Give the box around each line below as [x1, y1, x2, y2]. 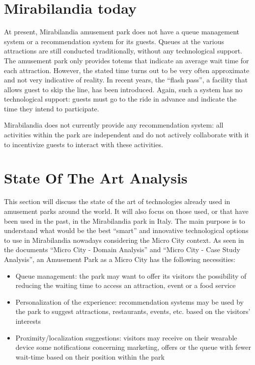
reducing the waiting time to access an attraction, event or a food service [15, 280, 236, 290]
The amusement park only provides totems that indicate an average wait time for [4, 55, 249, 65]
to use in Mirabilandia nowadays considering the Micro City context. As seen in [4, 235, 244, 245]
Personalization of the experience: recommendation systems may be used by [15, 296, 244, 307]
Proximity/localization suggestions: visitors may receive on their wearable [15, 332, 237, 342]
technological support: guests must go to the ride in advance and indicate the [4, 94, 237, 104]
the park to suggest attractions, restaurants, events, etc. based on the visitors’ [15, 306, 251, 316]
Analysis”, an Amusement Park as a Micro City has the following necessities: [4, 254, 236, 264]
